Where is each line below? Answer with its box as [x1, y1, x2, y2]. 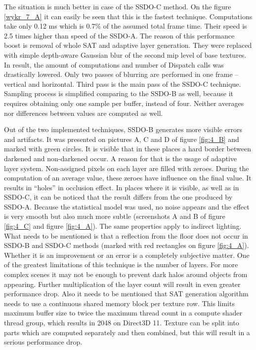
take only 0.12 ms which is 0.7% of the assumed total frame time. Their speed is [4, 21, 247, 31]
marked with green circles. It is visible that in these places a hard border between [4, 143, 251, 154]
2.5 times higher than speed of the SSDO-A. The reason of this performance [4, 30, 235, 40]
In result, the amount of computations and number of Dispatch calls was [4, 59, 224, 70]
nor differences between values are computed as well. [4, 107, 163, 118]
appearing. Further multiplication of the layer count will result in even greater [4, 279, 241, 289]
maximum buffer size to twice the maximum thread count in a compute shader [4, 308, 243, 318]
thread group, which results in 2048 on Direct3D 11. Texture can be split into [4, 317, 239, 327]
